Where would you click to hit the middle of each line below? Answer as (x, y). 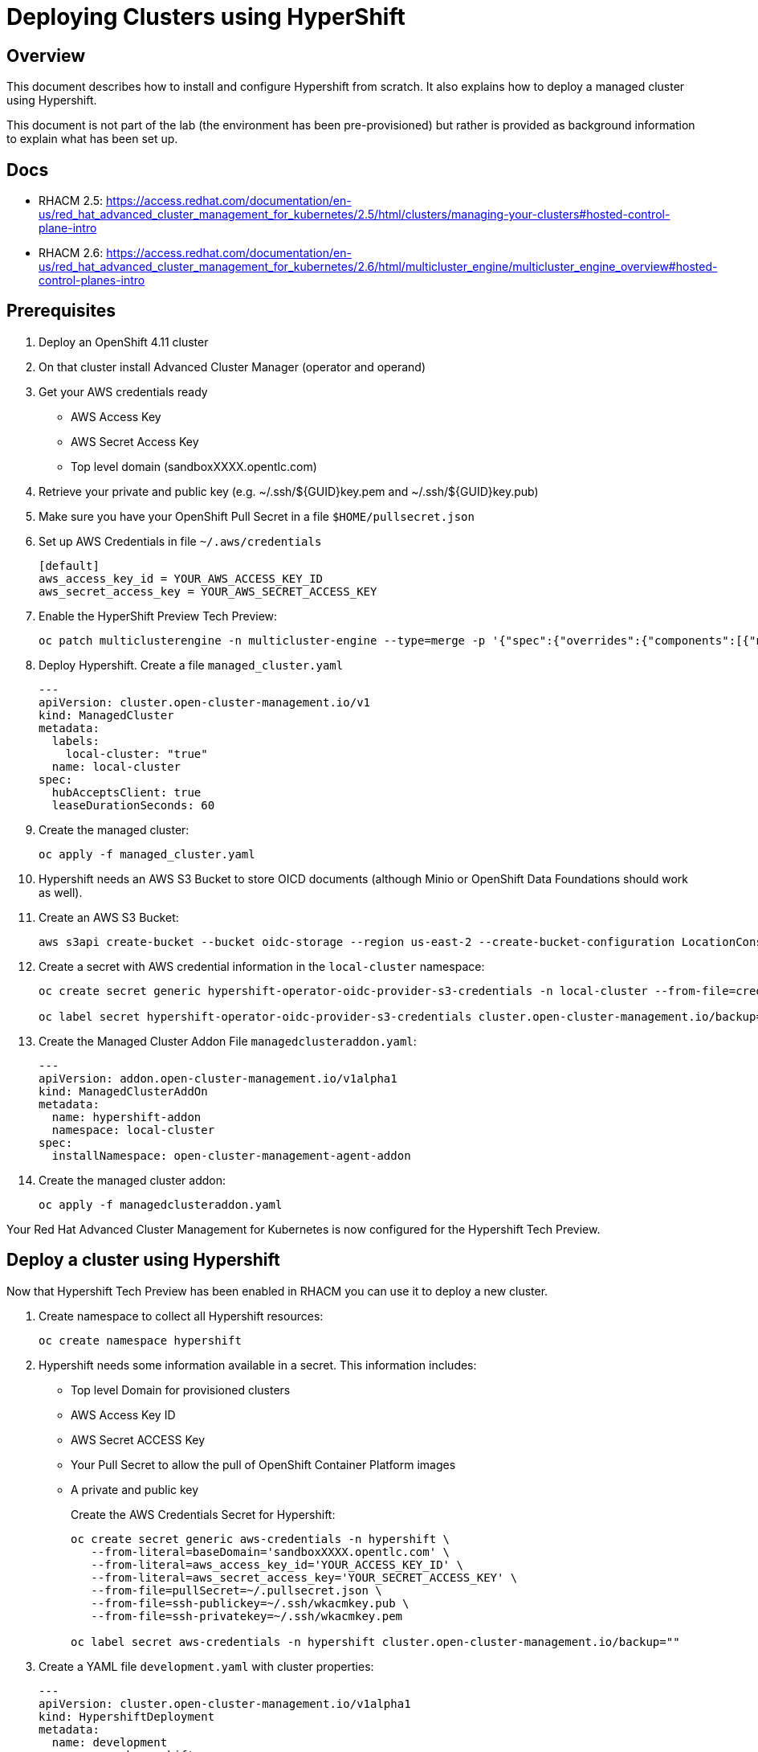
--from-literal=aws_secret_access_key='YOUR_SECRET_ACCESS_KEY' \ (304, 1577)
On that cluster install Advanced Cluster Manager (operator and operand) (232, 366)
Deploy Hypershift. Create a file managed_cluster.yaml (191, 665)
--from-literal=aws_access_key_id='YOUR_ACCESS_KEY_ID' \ (277, 1564)
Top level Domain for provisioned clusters (181, 1390)
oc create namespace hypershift (140, 1340)
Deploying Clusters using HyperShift (206, 17)
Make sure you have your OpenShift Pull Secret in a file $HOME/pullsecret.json (257, 516)
